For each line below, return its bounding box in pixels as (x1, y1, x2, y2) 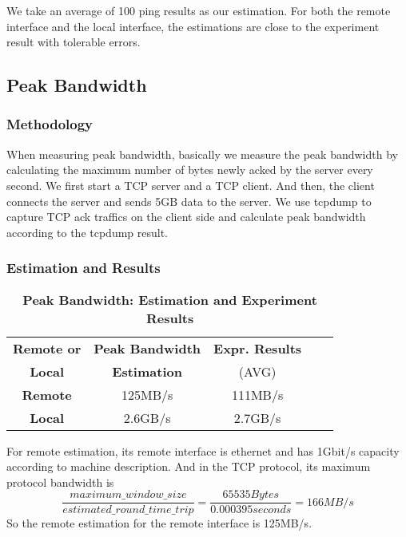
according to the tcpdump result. (6, 223, 169, 240)
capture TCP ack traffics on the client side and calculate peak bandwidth (6, 208, 366, 225)
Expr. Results (213, 338, 302, 357)
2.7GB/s (233, 408, 281, 427)
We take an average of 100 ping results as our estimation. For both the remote (6, 2, 391, 18)
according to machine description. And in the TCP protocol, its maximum (6, 458, 371, 475)
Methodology (6, 114, 94, 134)
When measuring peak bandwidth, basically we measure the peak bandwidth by (6, 145, 398, 162)
